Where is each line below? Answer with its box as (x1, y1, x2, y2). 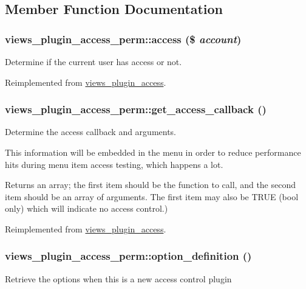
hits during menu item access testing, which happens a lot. (5, 158, 223, 170)
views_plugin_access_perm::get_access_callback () (5, 102, 267, 117)
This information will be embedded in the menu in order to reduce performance (5, 146, 301, 158)
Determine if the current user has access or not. (5, 55, 182, 68)
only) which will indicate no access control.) (5, 202, 168, 215)
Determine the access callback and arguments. (5, 125, 177, 138)
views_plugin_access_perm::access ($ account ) (5, 31, 242, 46)
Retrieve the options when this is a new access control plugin (5, 272, 232, 285)
